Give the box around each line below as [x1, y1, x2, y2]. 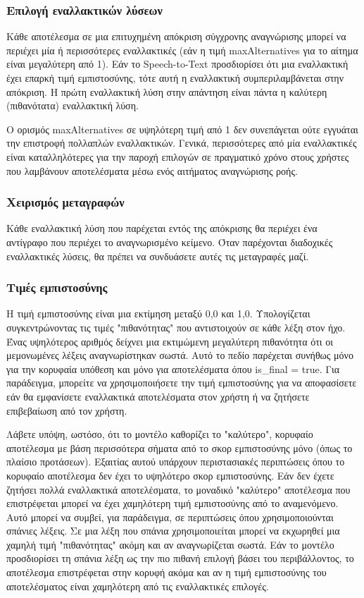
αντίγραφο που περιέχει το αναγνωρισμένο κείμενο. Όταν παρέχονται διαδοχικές [6, 234, 333, 249]
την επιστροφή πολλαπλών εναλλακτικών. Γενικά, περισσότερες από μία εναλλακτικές [6, 135, 357, 150]
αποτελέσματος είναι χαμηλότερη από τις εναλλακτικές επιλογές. [6, 578, 269, 593]
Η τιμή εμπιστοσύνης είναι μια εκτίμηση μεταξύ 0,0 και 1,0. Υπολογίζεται [6, 306, 310, 321]
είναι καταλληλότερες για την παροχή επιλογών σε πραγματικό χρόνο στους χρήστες [6, 149, 349, 164]
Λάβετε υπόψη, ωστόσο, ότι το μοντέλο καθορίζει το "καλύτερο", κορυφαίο [6, 427, 313, 441]
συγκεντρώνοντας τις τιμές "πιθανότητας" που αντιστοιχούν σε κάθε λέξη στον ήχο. [6, 319, 346, 334]
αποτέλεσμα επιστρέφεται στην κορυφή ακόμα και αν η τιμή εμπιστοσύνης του [6, 565, 327, 580]
